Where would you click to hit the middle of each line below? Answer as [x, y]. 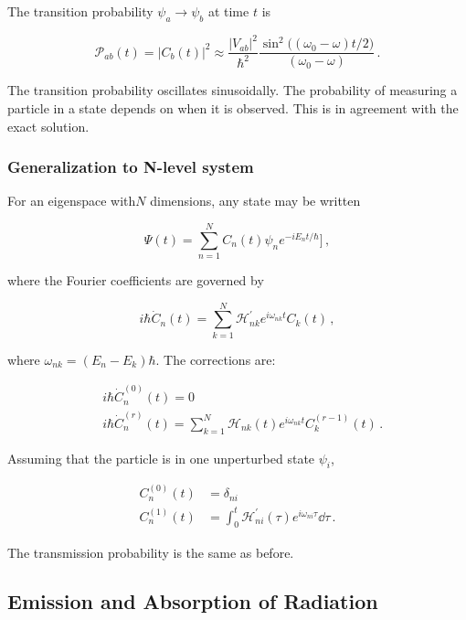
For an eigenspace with [72, 201]
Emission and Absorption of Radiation [193, 601]
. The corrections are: [216, 359]
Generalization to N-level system [131, 167]
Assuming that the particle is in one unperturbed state [161, 458]
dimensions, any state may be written [255, 201]
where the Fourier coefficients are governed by [136, 280]
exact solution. [48, 126]
